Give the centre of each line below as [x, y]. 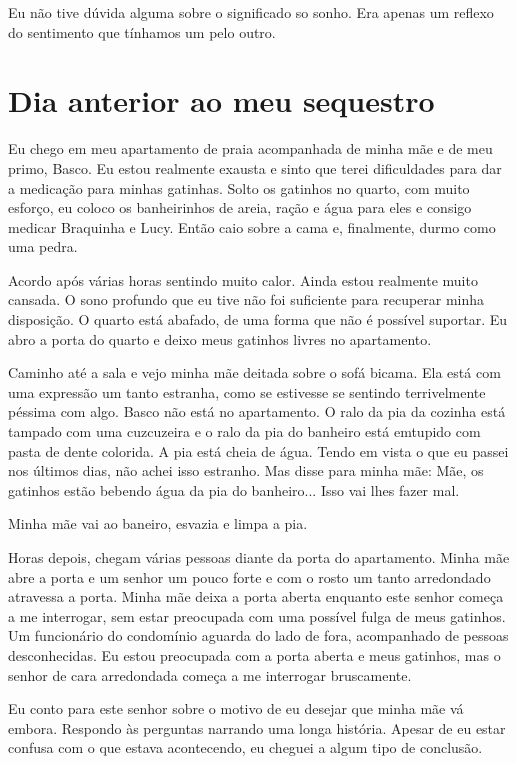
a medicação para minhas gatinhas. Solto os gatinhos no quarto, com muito [239, 187]
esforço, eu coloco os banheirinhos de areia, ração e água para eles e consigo [240, 207]
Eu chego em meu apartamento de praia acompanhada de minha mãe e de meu [250, 148]
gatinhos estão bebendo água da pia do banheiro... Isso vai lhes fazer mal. [234, 489]
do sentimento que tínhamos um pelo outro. [142, 31]
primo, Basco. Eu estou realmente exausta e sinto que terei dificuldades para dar [255, 167]
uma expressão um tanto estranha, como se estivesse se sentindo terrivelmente [247, 391]
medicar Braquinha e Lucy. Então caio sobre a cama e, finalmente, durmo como [252, 226]
